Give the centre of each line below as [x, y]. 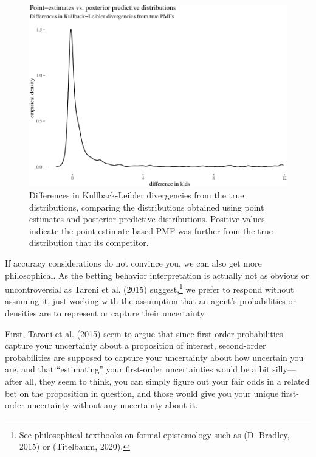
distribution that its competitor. [89, 242]
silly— [284, 369]
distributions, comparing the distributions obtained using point [147, 207]
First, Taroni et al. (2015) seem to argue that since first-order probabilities [144, 333]
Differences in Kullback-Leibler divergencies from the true [137, 194]
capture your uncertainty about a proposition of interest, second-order [136, 345]
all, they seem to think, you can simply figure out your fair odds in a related [167, 381]
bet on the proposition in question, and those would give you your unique [142, 393]
